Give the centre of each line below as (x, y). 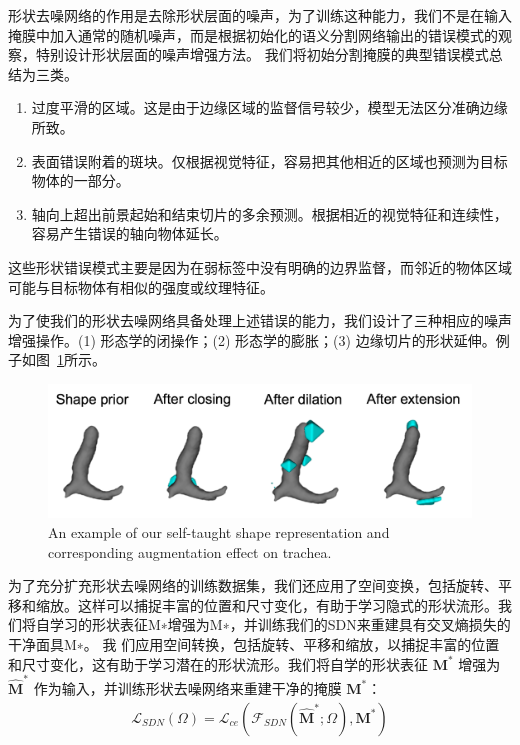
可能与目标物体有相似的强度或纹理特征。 (141, 286)
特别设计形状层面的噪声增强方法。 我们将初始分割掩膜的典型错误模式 (262, 54)
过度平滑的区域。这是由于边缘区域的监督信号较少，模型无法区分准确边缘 (269, 107)
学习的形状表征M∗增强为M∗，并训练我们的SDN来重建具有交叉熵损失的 (280, 624)
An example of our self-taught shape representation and (219, 532)
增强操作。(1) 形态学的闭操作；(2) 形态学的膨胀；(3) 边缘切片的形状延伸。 (252, 339)
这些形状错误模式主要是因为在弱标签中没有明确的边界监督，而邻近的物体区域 (260, 266)
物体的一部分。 (80, 180)
